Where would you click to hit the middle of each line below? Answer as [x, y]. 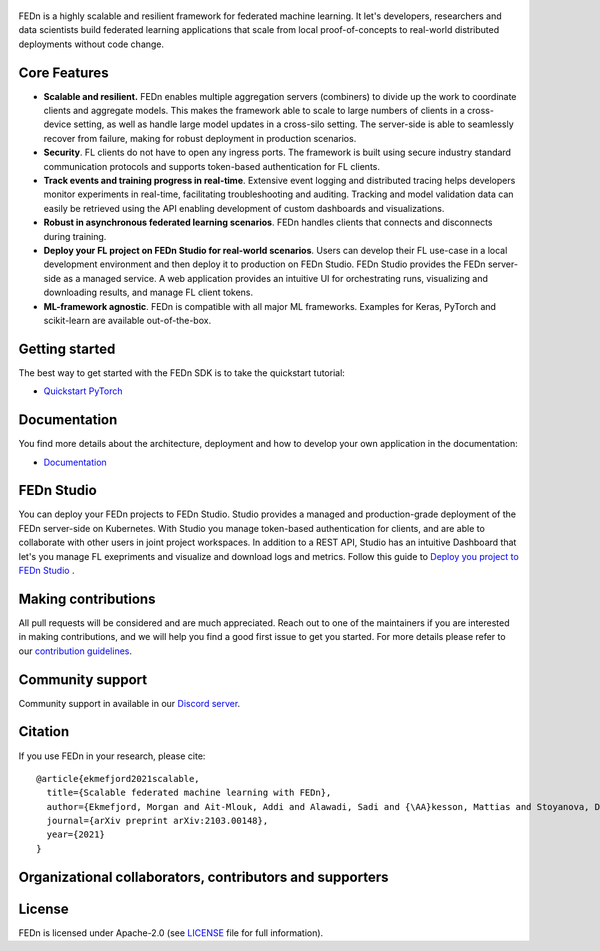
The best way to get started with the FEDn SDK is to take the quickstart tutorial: [181, 372]
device [57, 124]
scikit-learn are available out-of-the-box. [127, 320]
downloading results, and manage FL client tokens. [148, 292]
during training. [75, 236]
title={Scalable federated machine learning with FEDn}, [189, 793]
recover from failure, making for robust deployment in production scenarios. [200, 138]
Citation [44, 731]
